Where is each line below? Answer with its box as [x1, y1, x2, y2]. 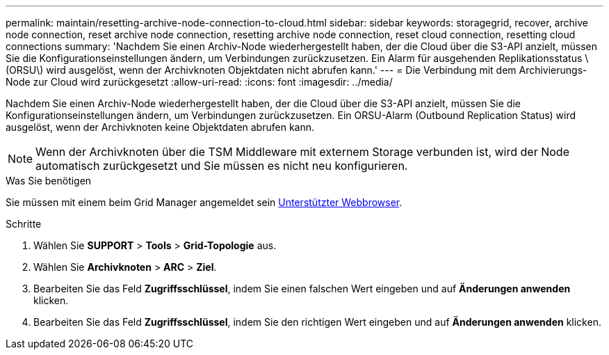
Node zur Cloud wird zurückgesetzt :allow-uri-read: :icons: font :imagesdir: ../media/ [6, 76, 393, 88]
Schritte [6, 218, 42, 230]
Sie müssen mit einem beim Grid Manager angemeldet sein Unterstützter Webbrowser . [6, 196, 403, 208]
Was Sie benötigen [6, 175, 92, 187]
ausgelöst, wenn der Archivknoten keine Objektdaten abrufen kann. [6, 121, 315, 133]
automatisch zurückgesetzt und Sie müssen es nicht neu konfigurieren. [35, 159, 408, 173]
